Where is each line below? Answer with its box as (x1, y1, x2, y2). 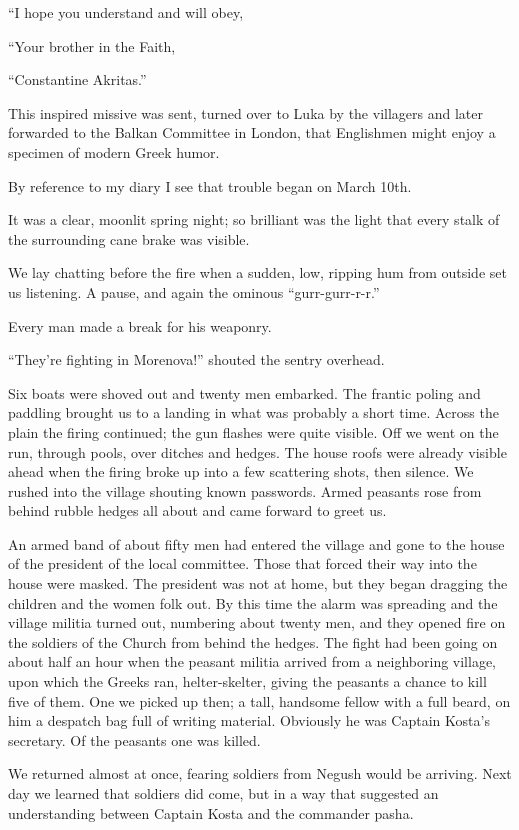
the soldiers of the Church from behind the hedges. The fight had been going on (8, 631, 498, 652)
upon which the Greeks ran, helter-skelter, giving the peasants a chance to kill (8, 671, 487, 692)
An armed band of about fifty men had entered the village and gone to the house (8, 533, 505, 554)
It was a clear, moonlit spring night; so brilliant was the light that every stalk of (8, 209, 500, 230)
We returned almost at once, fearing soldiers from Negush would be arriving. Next (8, 763, 512, 784)
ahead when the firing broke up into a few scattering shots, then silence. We (8, 461, 474, 482)
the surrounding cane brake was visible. (8, 228, 250, 249)
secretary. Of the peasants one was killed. (8, 729, 261, 750)
